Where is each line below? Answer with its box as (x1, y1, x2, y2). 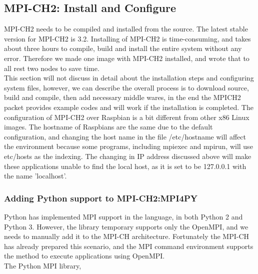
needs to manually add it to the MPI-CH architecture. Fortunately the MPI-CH (4, 231, 249, 241)
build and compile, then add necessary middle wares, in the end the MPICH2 (4, 92, 241, 102)
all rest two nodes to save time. (4, 62, 99, 73)
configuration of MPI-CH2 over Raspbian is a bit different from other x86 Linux (4, 111, 249, 122)
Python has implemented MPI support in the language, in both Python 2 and (4, 211, 243, 221)
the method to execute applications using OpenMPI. (4, 250, 165, 261)
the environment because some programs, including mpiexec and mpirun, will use (4, 141, 253, 151)
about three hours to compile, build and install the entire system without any (4, 43, 242, 53)
